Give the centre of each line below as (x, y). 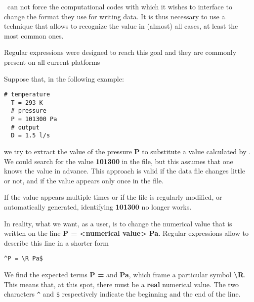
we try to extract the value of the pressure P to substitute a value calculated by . (127, 151)
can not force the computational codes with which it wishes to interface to (120, 6)
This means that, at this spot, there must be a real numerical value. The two (122, 284)
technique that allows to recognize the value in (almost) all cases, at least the (121, 26)
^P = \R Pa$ (23, 259)
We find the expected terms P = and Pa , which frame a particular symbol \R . (125, 275)
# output (25, 127)
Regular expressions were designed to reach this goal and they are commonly (120, 52)
